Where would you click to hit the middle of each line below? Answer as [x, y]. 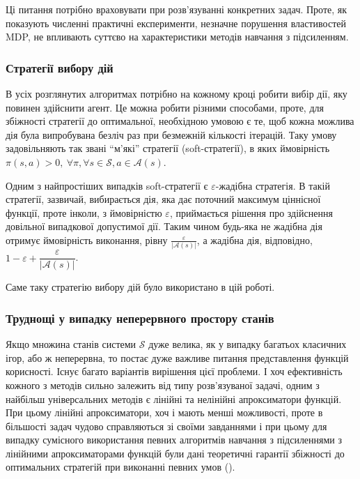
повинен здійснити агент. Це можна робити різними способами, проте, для [165, 107]
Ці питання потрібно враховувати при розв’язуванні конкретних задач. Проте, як [177, 9]
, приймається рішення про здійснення [251, 212]
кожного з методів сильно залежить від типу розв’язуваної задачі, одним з [163, 385]
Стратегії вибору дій [60, 67]
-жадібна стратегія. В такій [273, 185]
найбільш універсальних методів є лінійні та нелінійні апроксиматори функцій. [174, 398]
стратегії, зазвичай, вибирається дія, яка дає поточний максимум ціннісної [163, 199]
